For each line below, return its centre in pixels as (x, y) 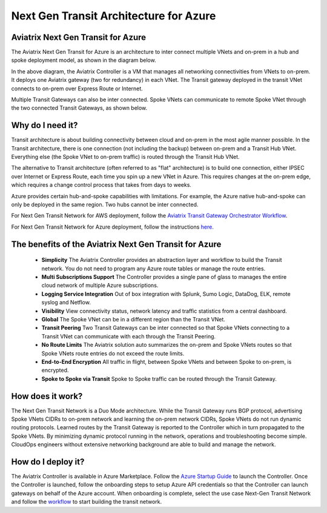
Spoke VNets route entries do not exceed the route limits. (113, 353)
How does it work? (47, 396)
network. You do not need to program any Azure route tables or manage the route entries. (154, 268)
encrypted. (55, 370)
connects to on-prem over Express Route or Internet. (77, 89)
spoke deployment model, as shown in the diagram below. (84, 60)
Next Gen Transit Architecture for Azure (114, 16)
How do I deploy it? (48, 462)
